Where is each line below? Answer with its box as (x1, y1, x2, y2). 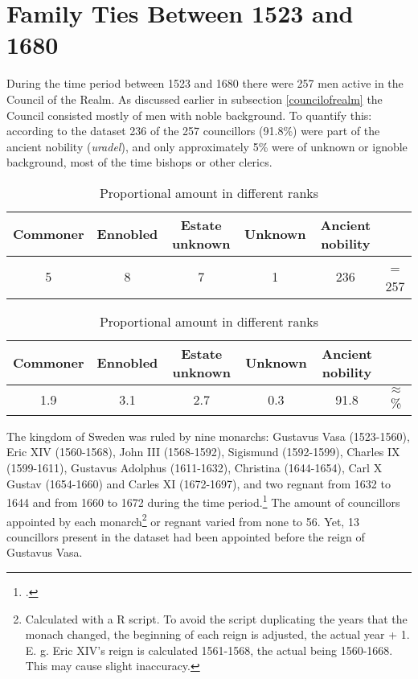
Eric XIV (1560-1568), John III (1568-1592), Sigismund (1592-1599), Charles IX (6, 443, 400, 460)
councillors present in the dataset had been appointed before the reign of (6, 528, 365, 545)
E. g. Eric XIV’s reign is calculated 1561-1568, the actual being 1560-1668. (25, 641, 393, 658)
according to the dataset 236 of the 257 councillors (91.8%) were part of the (6, 122, 380, 139)
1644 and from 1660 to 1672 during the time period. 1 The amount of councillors (6, 492, 400, 510)
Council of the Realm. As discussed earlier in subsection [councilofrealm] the (6, 90, 383, 107)
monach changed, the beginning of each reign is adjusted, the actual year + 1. (25, 626, 410, 643)
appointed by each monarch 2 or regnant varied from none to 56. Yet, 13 (6, 510, 359, 529)
